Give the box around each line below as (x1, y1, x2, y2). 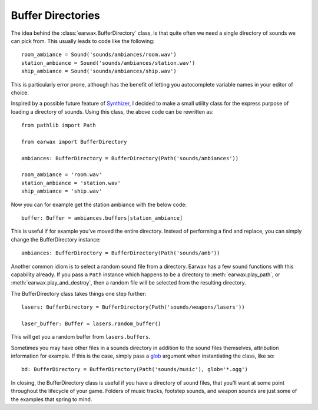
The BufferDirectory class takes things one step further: (11, 290, 147, 297)
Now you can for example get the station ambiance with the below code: (11, 201, 187, 208)
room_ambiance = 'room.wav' (21, 171, 102, 178)
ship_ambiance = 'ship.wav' (21, 188, 102, 194)
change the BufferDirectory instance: (11, 236, 101, 243)
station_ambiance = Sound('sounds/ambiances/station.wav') (21, 59, 196, 66)
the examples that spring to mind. (11, 395, 92, 403)
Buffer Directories (11, 9, 100, 22)
